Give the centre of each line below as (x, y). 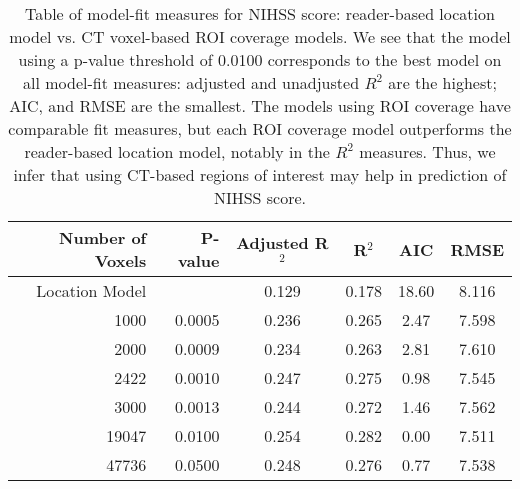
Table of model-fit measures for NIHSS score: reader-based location (260, 13)
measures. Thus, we (427, 151)
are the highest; (442, 82)
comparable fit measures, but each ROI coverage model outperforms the (260, 128)
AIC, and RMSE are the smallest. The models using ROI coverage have (260, 105)
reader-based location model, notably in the (177, 151)
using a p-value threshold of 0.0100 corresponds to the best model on (260, 59)
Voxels (120, 260)
